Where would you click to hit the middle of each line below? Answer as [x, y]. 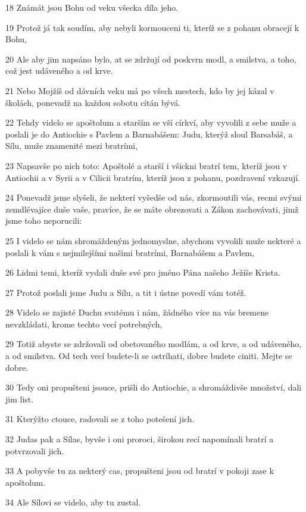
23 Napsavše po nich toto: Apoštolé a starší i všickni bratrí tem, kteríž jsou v [146, 165]
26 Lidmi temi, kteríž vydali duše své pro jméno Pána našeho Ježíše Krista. [143, 272]
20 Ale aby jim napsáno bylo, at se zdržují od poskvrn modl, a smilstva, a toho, [151, 59]
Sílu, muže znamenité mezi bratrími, [72, 146]
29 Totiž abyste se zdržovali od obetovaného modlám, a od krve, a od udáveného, [154, 344]
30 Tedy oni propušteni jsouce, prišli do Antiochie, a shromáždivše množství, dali [154, 387]
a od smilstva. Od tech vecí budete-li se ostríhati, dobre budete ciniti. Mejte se [149, 356]
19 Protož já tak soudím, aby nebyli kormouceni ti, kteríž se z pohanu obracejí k [152, 27]
